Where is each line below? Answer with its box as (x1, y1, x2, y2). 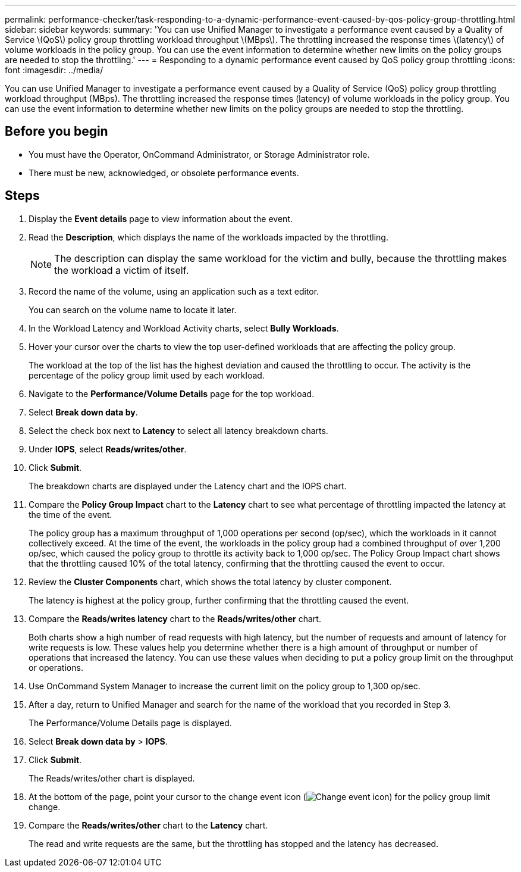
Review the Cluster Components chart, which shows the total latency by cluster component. (29, 576, 392, 587)
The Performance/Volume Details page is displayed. (29, 717, 232, 728)
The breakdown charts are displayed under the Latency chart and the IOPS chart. (29, 480, 347, 491)
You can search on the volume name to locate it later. (29, 304, 237, 315)
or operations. (29, 662, 83, 673)
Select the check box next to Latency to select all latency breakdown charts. (29, 425, 328, 436)
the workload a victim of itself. (54, 264, 189, 276)
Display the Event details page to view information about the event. (29, 213, 293, 224)
